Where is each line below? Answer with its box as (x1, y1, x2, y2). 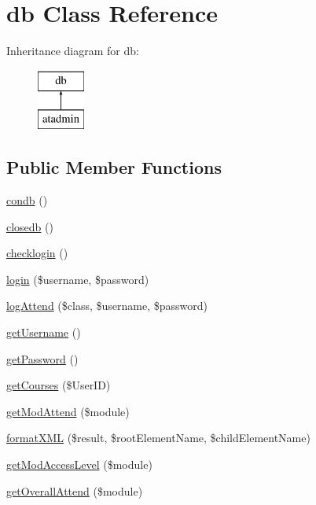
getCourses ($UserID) (6, 377, 111, 393)
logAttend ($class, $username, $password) (6, 297, 208, 314)
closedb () (6, 218, 53, 234)
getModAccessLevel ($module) (6, 456, 152, 473)
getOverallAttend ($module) (6, 482, 143, 499)
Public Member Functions (6, 155, 222, 179)
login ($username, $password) (6, 271, 149, 287)
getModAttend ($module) (6, 403, 130, 419)
